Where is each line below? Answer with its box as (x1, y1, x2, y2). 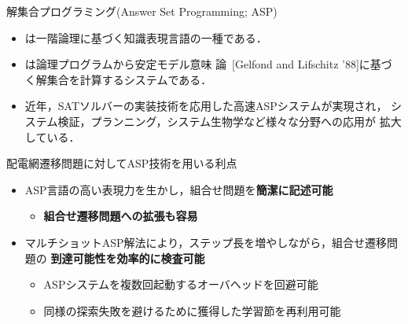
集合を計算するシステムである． (46, 71, 212, 87)
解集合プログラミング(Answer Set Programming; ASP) (6, 3, 278, 19)
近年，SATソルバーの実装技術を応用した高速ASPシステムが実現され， (24, 98, 388, 114)
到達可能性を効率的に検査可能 (50, 249, 205, 266)
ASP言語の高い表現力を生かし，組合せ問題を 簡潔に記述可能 (24, 181, 333, 197)
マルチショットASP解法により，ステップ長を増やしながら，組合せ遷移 (24, 234, 387, 250)
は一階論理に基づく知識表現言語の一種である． (24, 29, 267, 46)
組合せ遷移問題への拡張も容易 (43, 208, 198, 224)
